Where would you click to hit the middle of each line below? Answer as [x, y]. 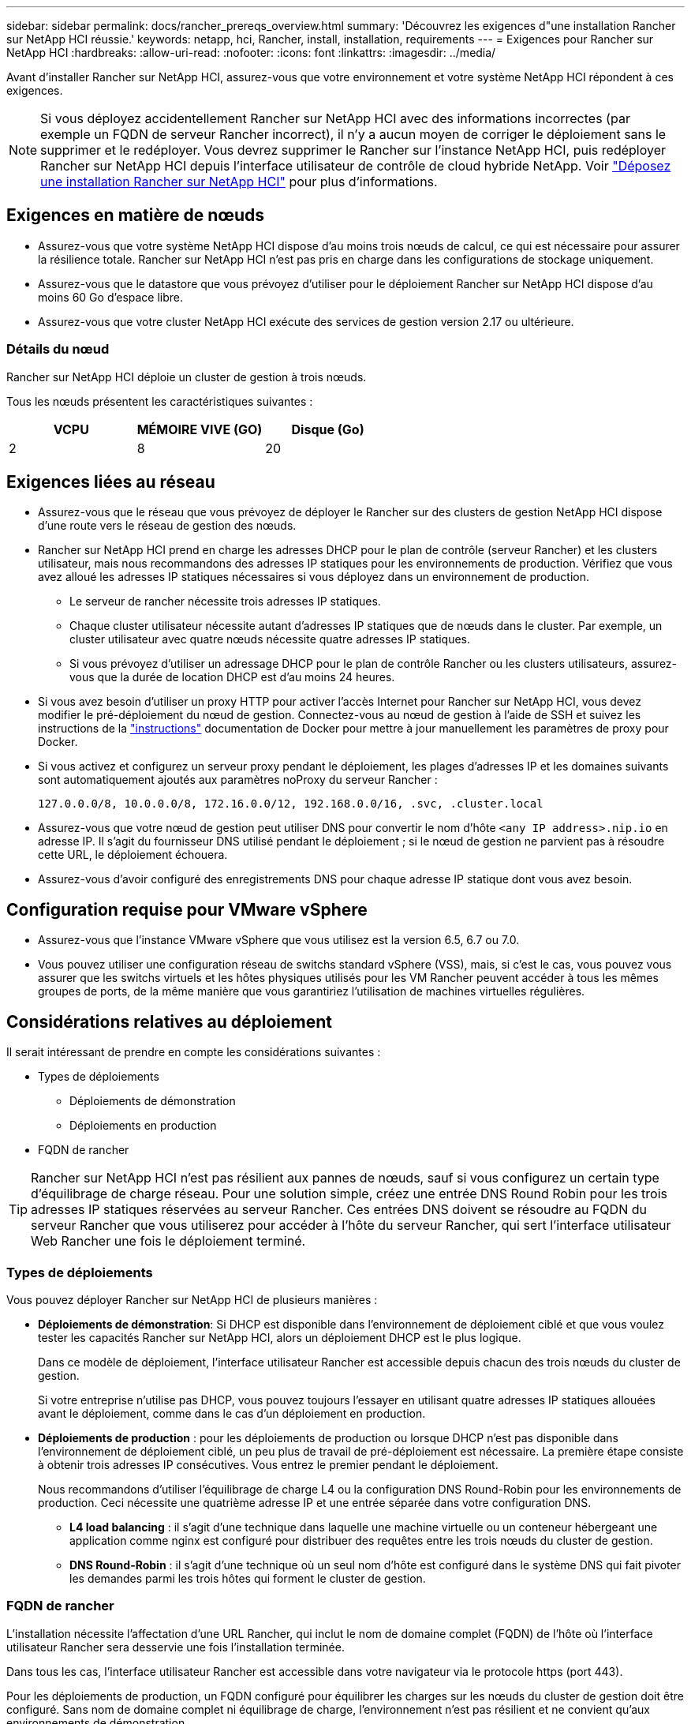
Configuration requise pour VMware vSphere [187, 909]
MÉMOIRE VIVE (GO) [200, 429]
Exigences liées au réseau [111, 482]
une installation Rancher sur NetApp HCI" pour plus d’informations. [239, 182]
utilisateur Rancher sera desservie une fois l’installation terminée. [176, 1647]
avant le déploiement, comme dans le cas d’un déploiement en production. [232, 1413]
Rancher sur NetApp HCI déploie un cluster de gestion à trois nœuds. [187, 377]
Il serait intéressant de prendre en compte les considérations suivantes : [194, 1052]
